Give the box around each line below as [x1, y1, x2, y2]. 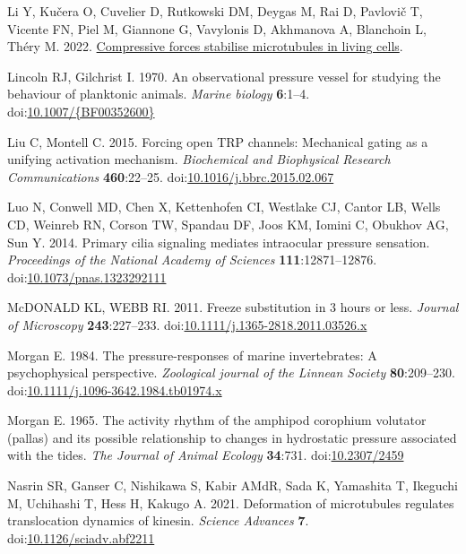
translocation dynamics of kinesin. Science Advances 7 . [7, 511, 309, 530]
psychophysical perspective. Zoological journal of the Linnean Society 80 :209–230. [7, 363, 455, 382]
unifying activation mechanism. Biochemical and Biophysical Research [7, 150, 391, 169]
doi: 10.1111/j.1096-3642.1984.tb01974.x [7, 380, 222, 399]
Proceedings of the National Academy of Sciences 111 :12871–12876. [7, 250, 377, 269]
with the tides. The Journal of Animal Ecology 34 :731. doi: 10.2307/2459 [7, 446, 404, 464]
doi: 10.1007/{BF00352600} [7, 101, 155, 120]
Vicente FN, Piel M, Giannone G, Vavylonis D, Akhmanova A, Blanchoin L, [7, 19, 427, 38]
